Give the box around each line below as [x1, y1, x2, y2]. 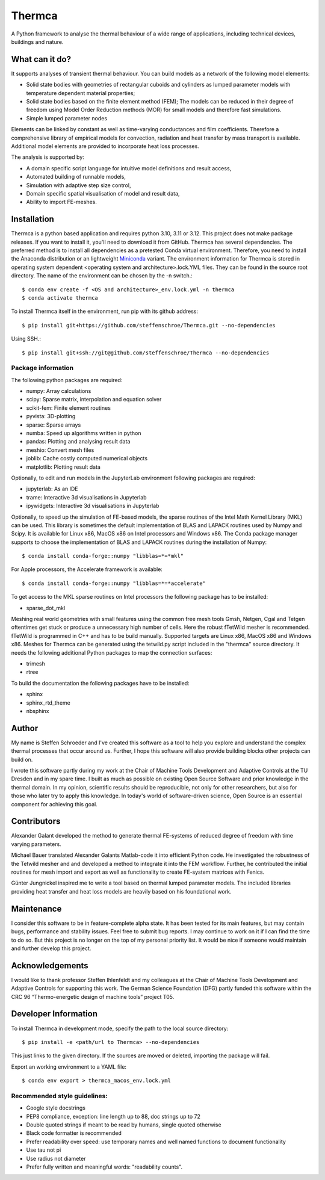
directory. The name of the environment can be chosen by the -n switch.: [11, 272, 193, 279]
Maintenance [11, 903, 62, 914]
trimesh [26, 660, 45, 667]
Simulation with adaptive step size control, [26, 181, 131, 189]
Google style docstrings [26, 1104, 85, 1111]
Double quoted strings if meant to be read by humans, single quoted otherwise [26, 1121, 222, 1128]
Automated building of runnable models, [26, 173, 126, 181]
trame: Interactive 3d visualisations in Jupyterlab [26, 493, 147, 501]
